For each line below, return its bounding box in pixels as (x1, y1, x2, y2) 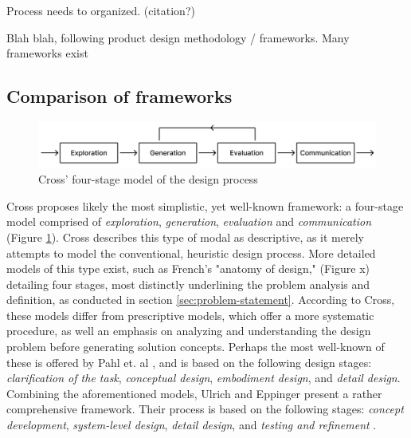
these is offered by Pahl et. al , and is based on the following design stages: (6, 353, 372, 370)
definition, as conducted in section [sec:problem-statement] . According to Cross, (6, 291, 395, 308)
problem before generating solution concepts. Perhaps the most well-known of (6, 338, 385, 355)
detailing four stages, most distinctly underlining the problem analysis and (6, 275, 370, 292)
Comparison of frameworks (6, 84, 233, 109)
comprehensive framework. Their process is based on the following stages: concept (6, 401, 404, 417)
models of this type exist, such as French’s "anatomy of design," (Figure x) (6, 260, 370, 277)
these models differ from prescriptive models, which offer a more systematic (6, 306, 374, 323)
